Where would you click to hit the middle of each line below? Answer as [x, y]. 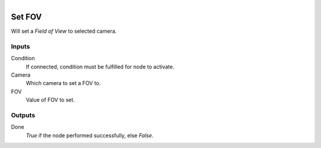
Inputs [21, 46]
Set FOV [26, 17]
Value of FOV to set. [51, 100]
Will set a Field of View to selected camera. [64, 31]
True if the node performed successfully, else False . [90, 135]
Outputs [23, 115]
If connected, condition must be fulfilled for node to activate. [100, 67]
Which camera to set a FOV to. [63, 83]
